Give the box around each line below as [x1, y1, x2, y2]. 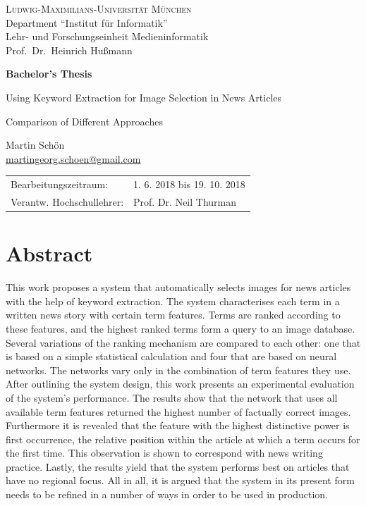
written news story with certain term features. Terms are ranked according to [6, 307, 341, 322]
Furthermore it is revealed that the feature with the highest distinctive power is [6, 418, 350, 433]
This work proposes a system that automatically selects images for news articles [6, 280, 351, 295]
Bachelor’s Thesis [6, 66, 92, 81]
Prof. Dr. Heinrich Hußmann [6, 42, 133, 57]
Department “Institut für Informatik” [6, 15, 168, 30]
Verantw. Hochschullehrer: [11, 194, 124, 209]
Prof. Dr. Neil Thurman [133, 194, 237, 209]
